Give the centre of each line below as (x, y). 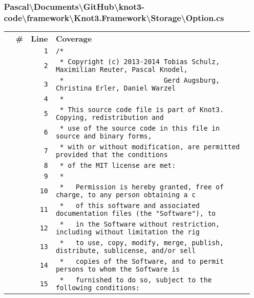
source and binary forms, (104, 136)
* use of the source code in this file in (140, 128)
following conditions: (98, 288)
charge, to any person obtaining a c (126, 195)
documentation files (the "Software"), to (136, 214)
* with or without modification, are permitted (150, 147)
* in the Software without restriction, (140, 224)
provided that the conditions (112, 155)
